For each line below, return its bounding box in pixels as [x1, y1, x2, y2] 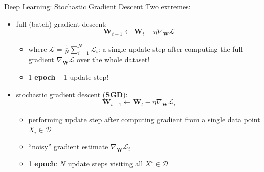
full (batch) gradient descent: [16, 18, 107, 29]
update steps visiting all [68, 158, 143, 169]
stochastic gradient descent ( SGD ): [16, 89, 128, 99]
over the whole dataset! [77, 54, 150, 65]
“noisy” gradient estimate [28, 141, 108, 152]
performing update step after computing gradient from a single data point [28, 114, 260, 124]
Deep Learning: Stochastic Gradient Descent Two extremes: [4, 1, 191, 11]
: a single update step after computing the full [98, 43, 243, 54]
